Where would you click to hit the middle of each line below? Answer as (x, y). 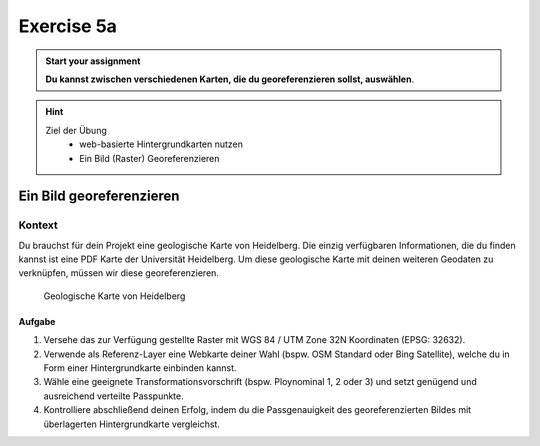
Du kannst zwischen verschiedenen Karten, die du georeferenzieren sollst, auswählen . (230, 79)
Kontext (38, 225)
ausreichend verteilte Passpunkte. (113, 396)
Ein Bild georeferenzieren (99, 196)
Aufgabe (37, 321)
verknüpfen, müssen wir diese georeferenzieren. (119, 273)
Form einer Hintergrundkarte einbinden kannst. (140, 368)
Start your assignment (93, 61)
